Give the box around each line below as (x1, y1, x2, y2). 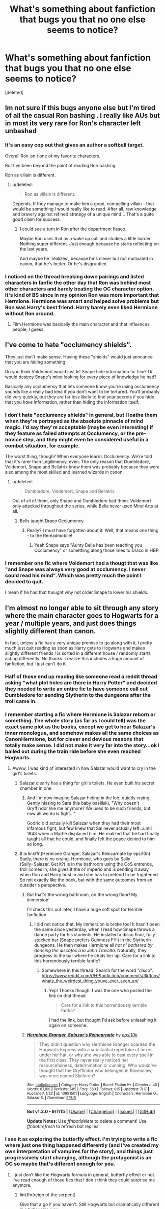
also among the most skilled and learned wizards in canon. (5, 469, 124, 475)
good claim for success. (12, 216, 61, 222)
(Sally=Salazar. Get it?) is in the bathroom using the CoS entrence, (19, 861, 154, 867)
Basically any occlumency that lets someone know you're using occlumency (5, 383, 160, 389)
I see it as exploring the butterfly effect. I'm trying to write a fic (5, 1136, 158, 1142)
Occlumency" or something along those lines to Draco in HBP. (34, 547, 160, 553)
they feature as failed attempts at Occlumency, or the (5, 430, 135, 437)
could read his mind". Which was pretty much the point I (5, 572, 142, 579)
